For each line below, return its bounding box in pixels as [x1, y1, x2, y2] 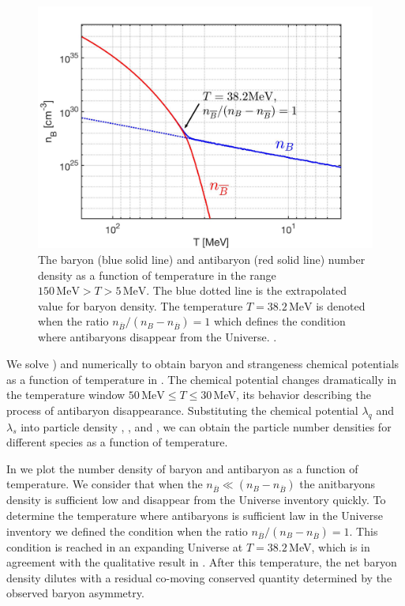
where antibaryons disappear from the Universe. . [38, 329, 277, 345]
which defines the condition [213, 313, 346, 329]
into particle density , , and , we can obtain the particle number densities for [21, 418, 392, 435]
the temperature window [6, 386, 126, 403]
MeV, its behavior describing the [213, 386, 371, 403]
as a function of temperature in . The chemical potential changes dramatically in [6, 371, 397, 387]
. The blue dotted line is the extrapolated [146, 282, 347, 299]
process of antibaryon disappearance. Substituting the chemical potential [6, 401, 358, 418]
